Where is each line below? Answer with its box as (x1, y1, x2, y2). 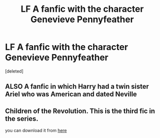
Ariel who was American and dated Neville (5, 90, 137, 99)
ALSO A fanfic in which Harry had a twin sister (5, 83, 149, 91)
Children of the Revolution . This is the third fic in (5, 107, 155, 115)
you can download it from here (5, 128, 67, 134)
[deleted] (5, 68, 23, 74)
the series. (5, 114, 39, 123)
